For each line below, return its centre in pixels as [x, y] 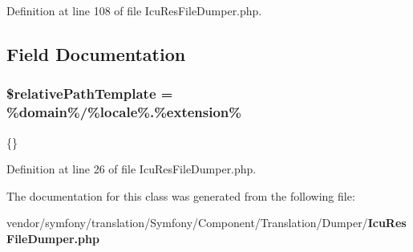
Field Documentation [96, 53]
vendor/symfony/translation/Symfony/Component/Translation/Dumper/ [187, 223]
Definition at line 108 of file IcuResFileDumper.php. [134, 10]
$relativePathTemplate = [90, 93]
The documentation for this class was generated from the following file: [181, 195]
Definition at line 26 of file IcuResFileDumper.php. [132, 169]
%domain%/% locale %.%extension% [124, 112]
